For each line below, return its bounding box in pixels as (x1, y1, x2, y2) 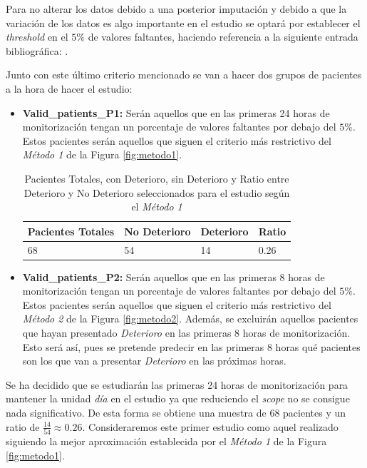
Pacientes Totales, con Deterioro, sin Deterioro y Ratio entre (24, 171, 289, 185)
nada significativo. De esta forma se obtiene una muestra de (6, 405, 267, 419)
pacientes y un (283, 405, 346, 419)
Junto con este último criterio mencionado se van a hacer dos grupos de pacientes (6, 67, 362, 82)
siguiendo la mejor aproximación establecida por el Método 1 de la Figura (6, 433, 327, 448)
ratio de (6, 419, 40, 434)
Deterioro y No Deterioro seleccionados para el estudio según (24, 185, 290, 200)
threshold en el (6, 29, 68, 44)
